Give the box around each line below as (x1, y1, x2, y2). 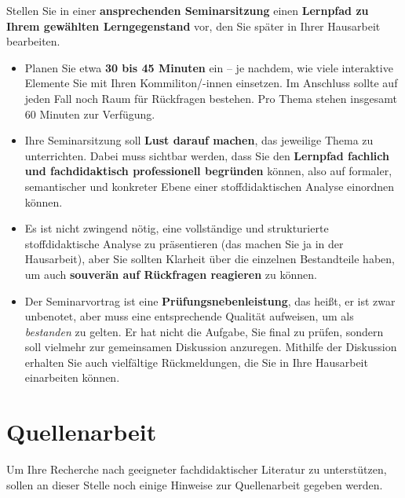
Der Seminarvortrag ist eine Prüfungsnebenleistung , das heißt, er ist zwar (24, 292, 396, 309)
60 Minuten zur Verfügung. (24, 105, 155, 122)
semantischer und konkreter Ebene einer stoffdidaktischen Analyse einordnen (24, 178, 394, 194)
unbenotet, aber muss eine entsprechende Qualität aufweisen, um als (24, 308, 354, 324)
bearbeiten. (6, 33, 60, 49)
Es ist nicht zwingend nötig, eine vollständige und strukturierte (24, 220, 329, 236)
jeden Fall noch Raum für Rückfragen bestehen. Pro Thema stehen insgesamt (24, 90, 397, 106)
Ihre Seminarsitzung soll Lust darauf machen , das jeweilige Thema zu (24, 132, 374, 148)
